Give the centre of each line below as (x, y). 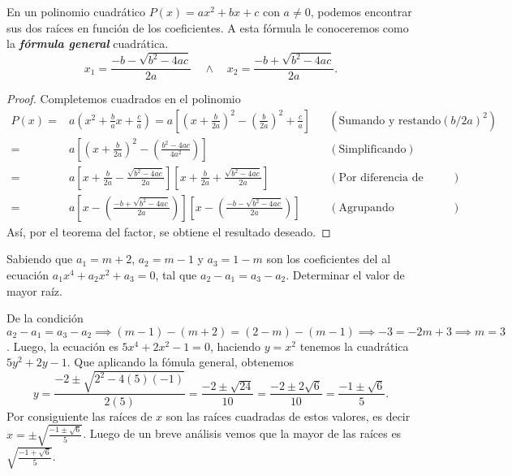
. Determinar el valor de (345, 275)
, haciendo (235, 346)
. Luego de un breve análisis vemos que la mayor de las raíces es (242, 433)
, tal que (176, 275)
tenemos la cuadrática (354, 346)
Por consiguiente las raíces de (80, 415)
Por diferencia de (381, 177)
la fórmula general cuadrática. (88, 43)
